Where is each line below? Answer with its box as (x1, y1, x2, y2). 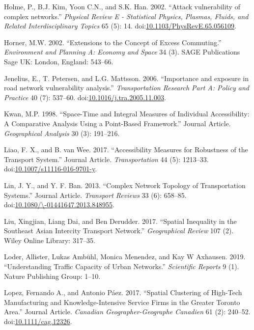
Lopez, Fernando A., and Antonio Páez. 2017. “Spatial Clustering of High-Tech (4, 287, 242, 298)
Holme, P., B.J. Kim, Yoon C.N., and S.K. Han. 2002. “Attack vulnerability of (4, 1, 240, 11)
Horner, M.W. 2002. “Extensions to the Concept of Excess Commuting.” (4, 37, 222, 47)
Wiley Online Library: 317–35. (4, 235, 95, 245)
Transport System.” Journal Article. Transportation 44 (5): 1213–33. (4, 154, 209, 164)
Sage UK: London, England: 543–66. (4, 56, 113, 66)
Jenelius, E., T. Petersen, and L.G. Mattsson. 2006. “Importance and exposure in (4, 73, 249, 83)
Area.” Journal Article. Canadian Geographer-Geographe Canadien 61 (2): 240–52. (4, 306, 251, 317)
